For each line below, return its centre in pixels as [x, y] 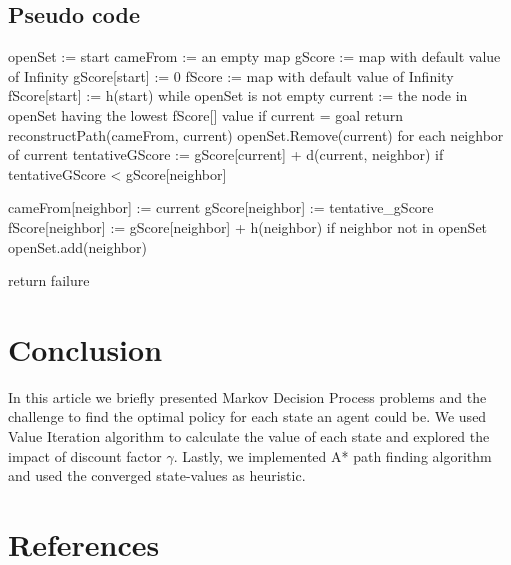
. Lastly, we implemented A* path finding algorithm [332, 455]
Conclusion [85, 348]
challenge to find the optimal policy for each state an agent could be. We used [247, 416]
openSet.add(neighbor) [77, 246]
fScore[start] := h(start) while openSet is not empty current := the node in [238, 95]
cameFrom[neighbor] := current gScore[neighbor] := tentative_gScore [221, 207]
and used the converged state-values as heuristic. [157, 475]
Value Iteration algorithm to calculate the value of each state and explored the [249, 436]
